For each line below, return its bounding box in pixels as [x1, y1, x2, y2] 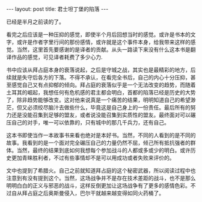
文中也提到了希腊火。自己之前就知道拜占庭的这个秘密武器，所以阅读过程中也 [6, 167, 196, 174]
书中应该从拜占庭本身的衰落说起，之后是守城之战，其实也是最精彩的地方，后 [6, 66, 196, 73]
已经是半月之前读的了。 [6, 18, 64, 25]
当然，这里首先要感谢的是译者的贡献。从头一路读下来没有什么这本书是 [16, 46, 191, 53]
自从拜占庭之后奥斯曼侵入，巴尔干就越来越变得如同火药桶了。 [11, 189, 164, 197]
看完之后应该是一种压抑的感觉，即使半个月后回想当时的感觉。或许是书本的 [6, 31, 191, 38]
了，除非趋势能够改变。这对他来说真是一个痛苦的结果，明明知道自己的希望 [6, 96, 191, 103]
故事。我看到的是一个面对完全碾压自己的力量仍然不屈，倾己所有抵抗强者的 [6, 139, 191, 146]
